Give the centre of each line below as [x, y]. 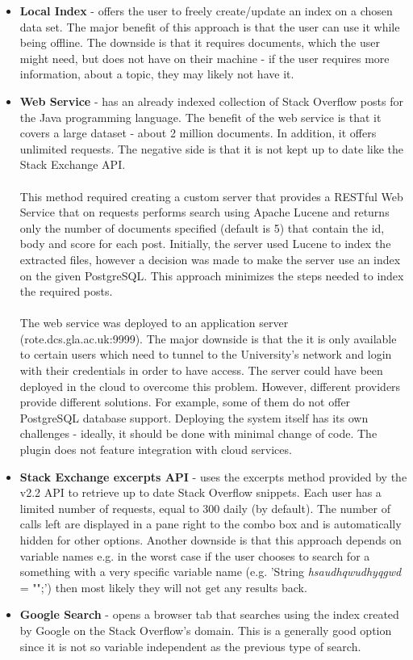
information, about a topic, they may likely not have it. [157, 74]
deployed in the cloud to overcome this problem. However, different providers [210, 386]
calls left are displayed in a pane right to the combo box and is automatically [211, 524]
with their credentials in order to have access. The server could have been [201, 370]
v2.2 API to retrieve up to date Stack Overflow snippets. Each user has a [200, 492]
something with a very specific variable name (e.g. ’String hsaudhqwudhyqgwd [211, 572]
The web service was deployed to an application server [154, 323]
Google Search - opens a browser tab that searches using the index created [209, 614]
